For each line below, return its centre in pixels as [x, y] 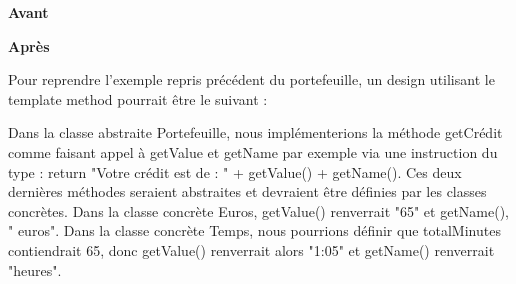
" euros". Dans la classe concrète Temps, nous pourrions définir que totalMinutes [254, 230]
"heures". [35, 269]
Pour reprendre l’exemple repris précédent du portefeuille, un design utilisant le [251, 79]
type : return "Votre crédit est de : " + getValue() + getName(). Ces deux [235, 171]
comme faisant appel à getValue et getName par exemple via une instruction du [253, 151]
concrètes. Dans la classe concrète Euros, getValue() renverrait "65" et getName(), [259, 210]
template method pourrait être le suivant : [138, 98]
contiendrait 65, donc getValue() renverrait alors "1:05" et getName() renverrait [251, 249]
